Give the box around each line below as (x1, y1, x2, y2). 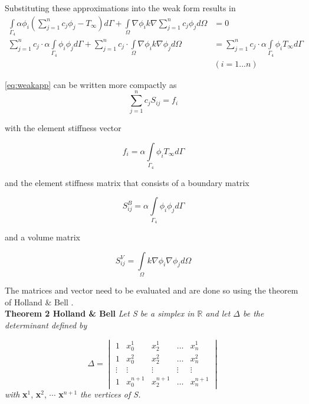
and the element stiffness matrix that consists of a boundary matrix (5, 176, 249, 188)
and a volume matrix (5, 231, 80, 243)
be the (243, 307, 264, 320)
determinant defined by (5, 318, 87, 331)
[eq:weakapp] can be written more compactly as (5, 78, 177, 90)
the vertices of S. (80, 388, 141, 400)
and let (205, 307, 231, 320)
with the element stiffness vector (5, 122, 121, 134)
